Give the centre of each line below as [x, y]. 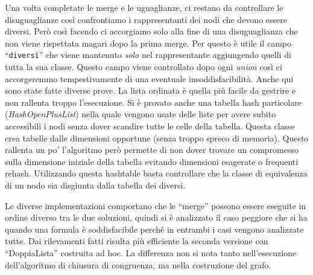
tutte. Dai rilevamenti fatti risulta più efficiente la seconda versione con [137, 241]
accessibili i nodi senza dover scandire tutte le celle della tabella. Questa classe [150, 126]
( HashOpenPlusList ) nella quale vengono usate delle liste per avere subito [141, 114]
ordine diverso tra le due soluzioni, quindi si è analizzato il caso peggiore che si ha [156, 217]
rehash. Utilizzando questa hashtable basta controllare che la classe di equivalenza [156, 173]
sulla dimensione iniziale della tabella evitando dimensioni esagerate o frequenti [152, 161]
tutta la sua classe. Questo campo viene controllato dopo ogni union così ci [144, 67]
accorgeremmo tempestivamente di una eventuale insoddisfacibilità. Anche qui [149, 78]
